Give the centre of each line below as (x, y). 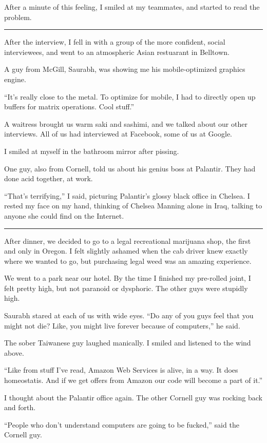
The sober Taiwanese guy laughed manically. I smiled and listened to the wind (128, 343)
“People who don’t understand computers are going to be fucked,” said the (122, 424)
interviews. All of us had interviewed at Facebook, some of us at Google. (118, 134)
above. (14, 352)
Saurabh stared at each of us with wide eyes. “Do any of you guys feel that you (129, 315)
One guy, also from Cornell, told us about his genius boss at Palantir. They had (130, 168)
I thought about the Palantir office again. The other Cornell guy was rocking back (133, 397)
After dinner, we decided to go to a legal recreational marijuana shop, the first (128, 240)
